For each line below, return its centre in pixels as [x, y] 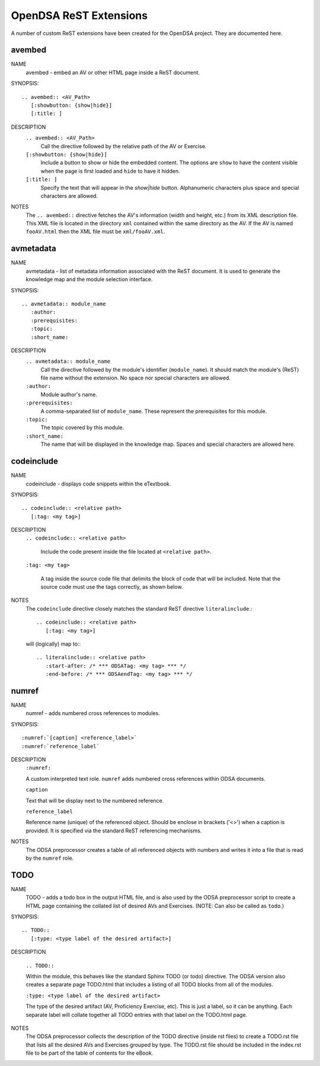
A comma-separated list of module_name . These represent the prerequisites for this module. [154, 411]
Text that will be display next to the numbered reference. [95, 800]
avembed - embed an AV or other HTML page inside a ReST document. [113, 72]
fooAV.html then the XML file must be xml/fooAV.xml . [95, 232]
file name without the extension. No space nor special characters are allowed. [136, 378]
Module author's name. [69, 394]
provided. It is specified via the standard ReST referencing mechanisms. [114, 831]
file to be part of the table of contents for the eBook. [89, 1053]
